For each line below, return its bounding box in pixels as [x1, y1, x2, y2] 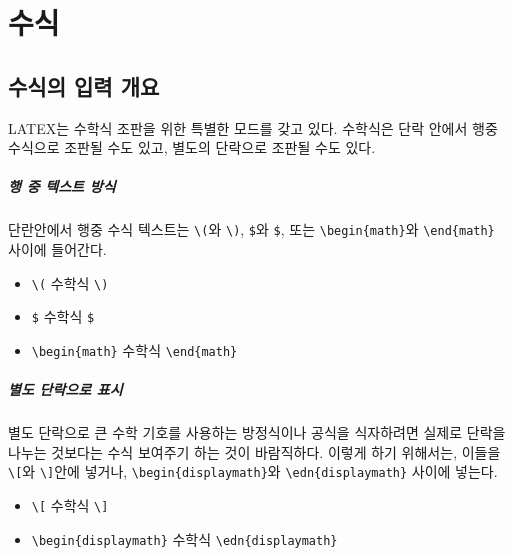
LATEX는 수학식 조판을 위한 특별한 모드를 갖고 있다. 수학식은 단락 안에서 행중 [8, 117, 498, 138]
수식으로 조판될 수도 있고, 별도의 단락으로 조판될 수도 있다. [8, 137, 376, 158]
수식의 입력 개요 [8, 70, 160, 101]
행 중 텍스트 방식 [8, 176, 116, 197]
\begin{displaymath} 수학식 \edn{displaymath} [31, 528, 338, 549]
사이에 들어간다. [8, 238, 107, 259]
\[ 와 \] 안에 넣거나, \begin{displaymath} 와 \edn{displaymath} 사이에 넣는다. [8, 461, 498, 482]
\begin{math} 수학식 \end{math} [31, 339, 238, 360]
